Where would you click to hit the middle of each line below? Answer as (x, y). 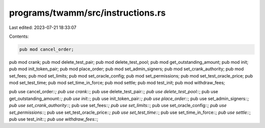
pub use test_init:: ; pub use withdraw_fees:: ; (53, 119)
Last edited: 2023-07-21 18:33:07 (43, 27)
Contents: (19, 36)
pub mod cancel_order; (47, 49)
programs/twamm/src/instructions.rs (87, 13)
